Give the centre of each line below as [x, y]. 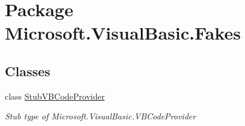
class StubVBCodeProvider [55, 96]
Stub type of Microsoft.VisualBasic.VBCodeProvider [101, 116]
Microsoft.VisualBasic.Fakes [123, 33]
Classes [28, 70]
